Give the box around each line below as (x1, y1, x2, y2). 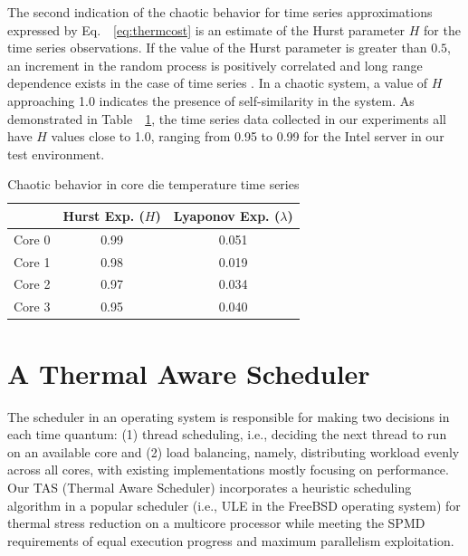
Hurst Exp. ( (62, 206, 145, 225)
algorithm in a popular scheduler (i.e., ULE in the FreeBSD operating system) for (7, 495, 461, 514)
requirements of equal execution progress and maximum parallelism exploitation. (7, 531, 454, 550)
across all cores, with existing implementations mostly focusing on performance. (7, 460, 449, 479)
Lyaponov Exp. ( (173, 206, 281, 225)
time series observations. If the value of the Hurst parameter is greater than (7, 38, 427, 57)
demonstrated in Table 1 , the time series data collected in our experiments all (7, 109, 446, 128)
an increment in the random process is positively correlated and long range (7, 55, 423, 74)
